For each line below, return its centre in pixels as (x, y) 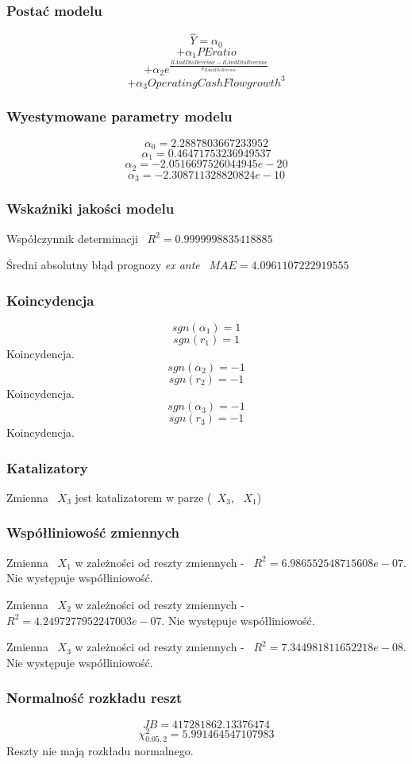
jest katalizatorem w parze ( (143, 497)
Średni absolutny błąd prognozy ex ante (103, 265)
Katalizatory (47, 467)
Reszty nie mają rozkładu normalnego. (100, 751)
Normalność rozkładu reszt (94, 698)
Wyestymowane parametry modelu (119, 116)
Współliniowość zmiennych (93, 532)
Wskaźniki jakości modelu (90, 208)
